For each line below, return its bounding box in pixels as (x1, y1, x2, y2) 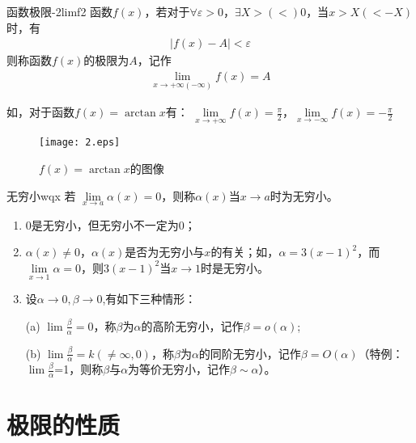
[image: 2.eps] (39, 137, 121, 149)
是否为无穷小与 (125, 243, 205, 260)
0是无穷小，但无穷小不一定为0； (25, 216, 196, 233)
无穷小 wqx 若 (6, 187, 76, 204)
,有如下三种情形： (102, 290, 197, 307)
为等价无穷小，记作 (128, 361, 231, 378)
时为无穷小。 (270, 187, 338, 204)
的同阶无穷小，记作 (198, 344, 301, 361)
